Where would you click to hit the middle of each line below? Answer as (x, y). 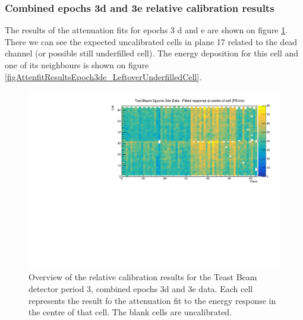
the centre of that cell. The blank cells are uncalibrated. (130, 312)
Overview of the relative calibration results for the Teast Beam (143, 277)
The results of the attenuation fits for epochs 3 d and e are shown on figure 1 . (146, 30)
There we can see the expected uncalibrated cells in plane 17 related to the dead (151, 41)
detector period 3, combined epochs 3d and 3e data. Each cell (141, 289)
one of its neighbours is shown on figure (77, 65)
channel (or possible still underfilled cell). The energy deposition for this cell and (152, 53)
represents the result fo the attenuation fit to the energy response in (152, 300)
